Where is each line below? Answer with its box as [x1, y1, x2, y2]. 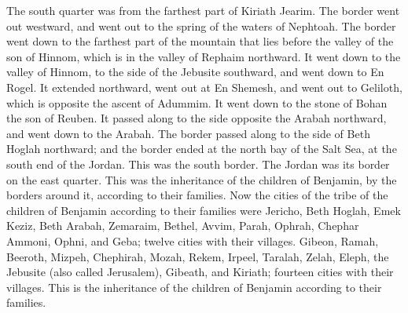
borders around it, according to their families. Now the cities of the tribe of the [6, 187, 388, 203]
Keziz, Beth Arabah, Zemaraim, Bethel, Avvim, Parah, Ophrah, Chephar [6, 217, 359, 234]
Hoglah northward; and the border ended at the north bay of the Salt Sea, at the [6, 140, 397, 157]
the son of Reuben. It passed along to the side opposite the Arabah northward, [6, 110, 387, 126]
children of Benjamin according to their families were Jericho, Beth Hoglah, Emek [6, 202, 401, 218]
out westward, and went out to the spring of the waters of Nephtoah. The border [6, 17, 396, 34]
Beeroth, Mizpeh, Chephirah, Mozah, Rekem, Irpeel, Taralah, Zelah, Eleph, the [6, 248, 389, 264]
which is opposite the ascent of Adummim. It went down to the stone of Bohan [6, 94, 388, 111]
